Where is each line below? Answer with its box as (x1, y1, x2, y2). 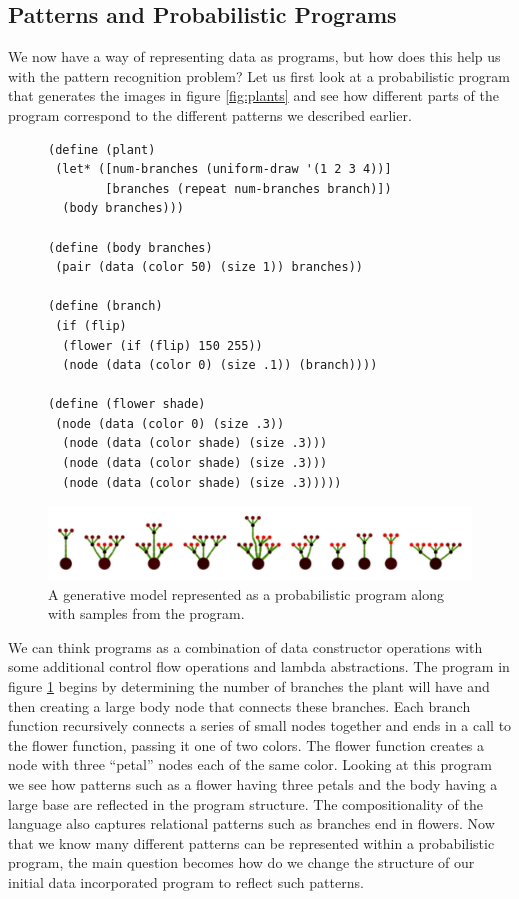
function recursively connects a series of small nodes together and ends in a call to (8, 715, 512, 736)
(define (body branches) (48, 240, 213, 255)
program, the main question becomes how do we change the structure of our (8, 852, 475, 873)
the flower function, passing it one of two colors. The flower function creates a (8, 734, 485, 755)
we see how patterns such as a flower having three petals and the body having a (8, 773, 498, 794)
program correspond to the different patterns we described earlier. (8, 104, 412, 125)
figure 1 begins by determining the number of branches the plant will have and (8, 675, 490, 696)
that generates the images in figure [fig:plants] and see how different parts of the (8, 85, 499, 106)
